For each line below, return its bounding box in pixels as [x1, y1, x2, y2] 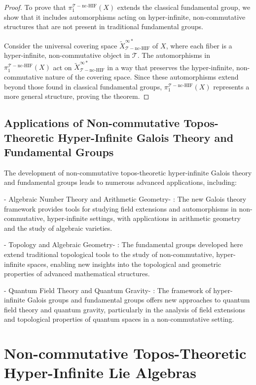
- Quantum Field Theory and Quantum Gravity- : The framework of [4, 285, 211, 295]
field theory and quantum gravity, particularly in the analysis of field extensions [4, 304, 245, 314]
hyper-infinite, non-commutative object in [4, 50, 130, 60]
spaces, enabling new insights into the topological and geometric [27, 258, 221, 269]
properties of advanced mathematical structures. [4, 268, 150, 279]
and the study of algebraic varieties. [4, 222, 112, 233]
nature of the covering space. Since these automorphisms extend [45, 72, 239, 82]
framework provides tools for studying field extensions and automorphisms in [4, 203, 237, 214]
